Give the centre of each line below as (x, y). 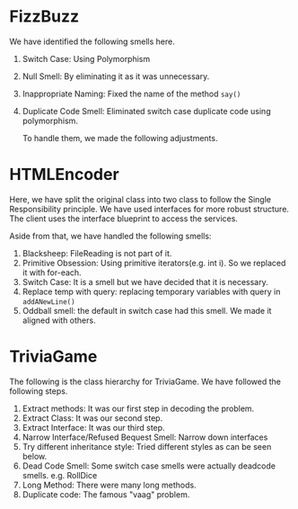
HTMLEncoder (64, 175)
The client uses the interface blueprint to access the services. (123, 219)
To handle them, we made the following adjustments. (120, 138)
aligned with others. (59, 320)
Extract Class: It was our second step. (92, 418)
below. (35, 456)
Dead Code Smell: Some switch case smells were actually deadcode (149, 466)
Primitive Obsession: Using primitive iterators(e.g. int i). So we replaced (154, 263)
